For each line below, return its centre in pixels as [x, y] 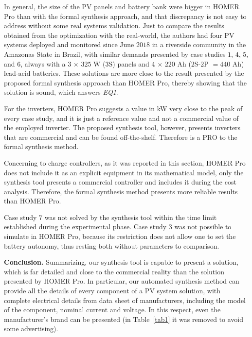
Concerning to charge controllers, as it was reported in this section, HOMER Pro [125, 162]
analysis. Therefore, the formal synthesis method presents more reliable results [121, 191]
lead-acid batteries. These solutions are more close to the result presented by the [124, 73]
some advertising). [31, 329]
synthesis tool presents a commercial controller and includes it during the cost [120, 182]
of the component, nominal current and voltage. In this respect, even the [112, 310]
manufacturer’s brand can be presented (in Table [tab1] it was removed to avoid [124, 319]
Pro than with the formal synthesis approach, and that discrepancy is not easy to [125, 16]
